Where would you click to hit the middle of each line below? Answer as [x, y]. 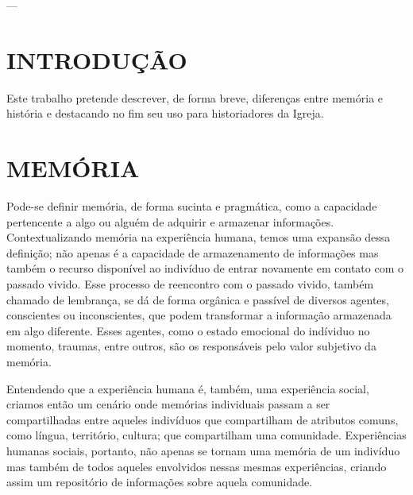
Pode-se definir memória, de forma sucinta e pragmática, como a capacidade [192, 206]
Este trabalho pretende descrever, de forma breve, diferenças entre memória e [195, 97]
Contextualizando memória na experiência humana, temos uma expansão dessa [199, 237]
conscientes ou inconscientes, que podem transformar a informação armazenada [199, 315]
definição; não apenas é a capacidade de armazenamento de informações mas [193, 252]
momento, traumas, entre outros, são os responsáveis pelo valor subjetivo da [191, 346]
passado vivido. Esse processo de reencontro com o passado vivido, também [190, 284]
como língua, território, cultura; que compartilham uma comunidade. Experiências [206, 435]
